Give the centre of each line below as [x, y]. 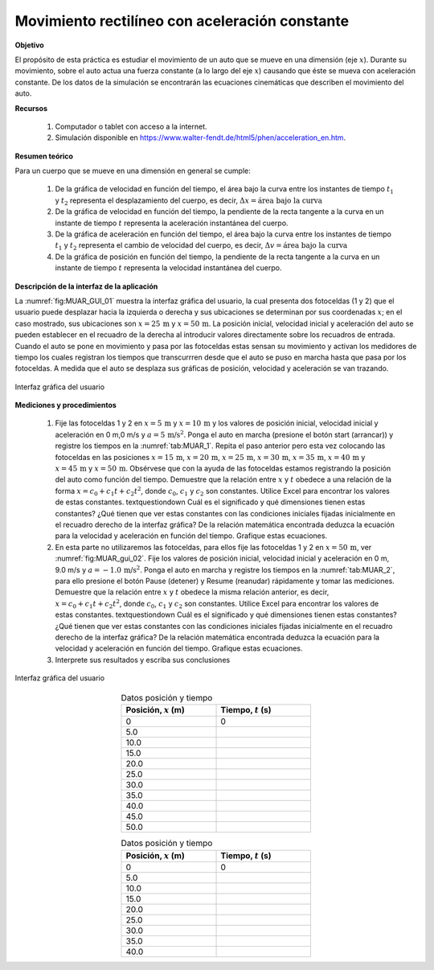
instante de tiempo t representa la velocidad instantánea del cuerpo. [168, 268]
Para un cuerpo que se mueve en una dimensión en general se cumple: [133, 171]
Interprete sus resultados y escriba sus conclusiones [143, 660]
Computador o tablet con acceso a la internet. [131, 126]
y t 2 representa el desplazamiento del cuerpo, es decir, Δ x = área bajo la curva [189, 201]
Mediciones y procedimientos [66, 405]
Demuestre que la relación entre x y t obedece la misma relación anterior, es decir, [192, 592]
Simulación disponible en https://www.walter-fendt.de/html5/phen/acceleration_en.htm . [201, 138]
